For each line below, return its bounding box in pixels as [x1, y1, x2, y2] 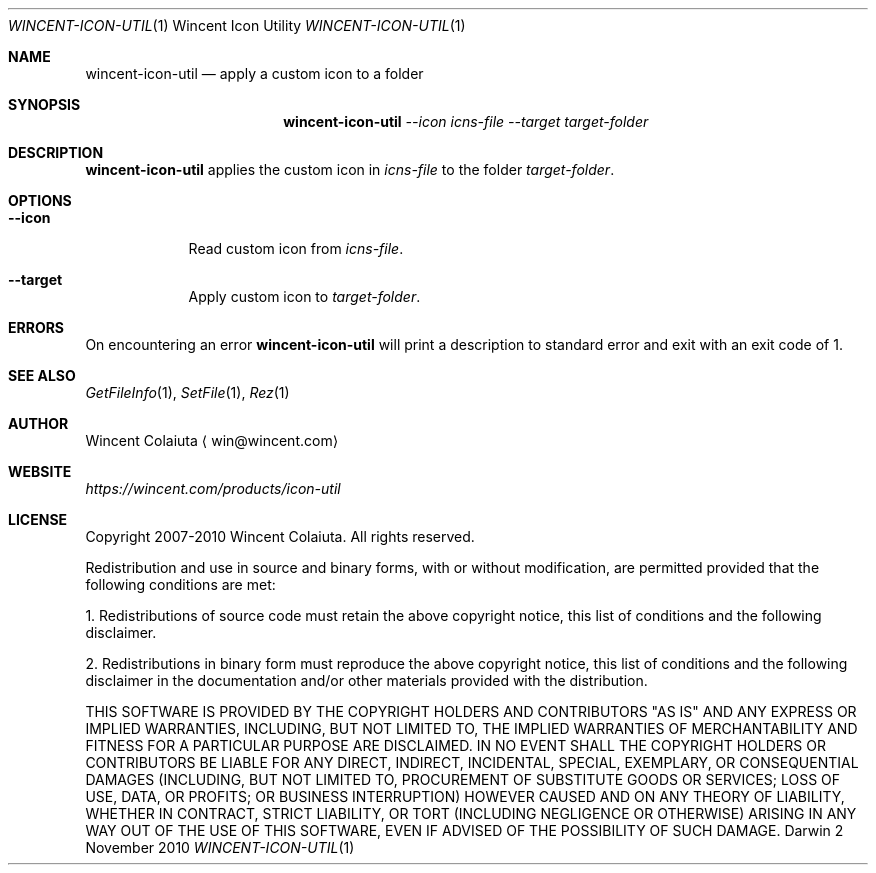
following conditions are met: [85, 576, 276, 593]
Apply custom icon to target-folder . [188, 288, 421, 305]
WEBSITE [8, 463, 72, 480]
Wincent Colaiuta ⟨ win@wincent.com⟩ [85, 432, 339, 449]
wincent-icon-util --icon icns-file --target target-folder [283, 113, 649, 130]
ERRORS [8, 319, 65, 336]
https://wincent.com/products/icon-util [85, 480, 341, 497]
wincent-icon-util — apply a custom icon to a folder [85, 65, 424, 82]
